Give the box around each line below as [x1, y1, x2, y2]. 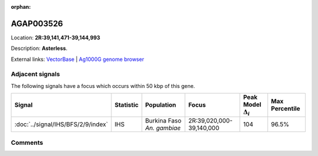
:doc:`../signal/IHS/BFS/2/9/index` [14, 120, 108, 128]
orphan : [11, 4, 31, 10]
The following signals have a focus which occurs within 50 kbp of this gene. [11, 82, 196, 89]
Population [145, 101, 177, 109]
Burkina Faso [145, 116, 182, 124]
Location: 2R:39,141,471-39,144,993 [11, 34, 100, 41]
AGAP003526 [11, 18, 63, 29]
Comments [11, 138, 44, 147]
